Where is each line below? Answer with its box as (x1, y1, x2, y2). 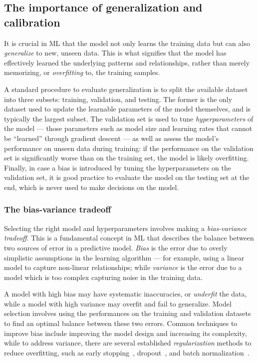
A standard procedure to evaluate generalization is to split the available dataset (4, 83, 248, 94)
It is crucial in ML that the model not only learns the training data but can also (4, 37, 250, 48)
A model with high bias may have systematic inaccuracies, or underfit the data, (4, 288, 247, 299)
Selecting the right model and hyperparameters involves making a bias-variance (4, 222, 247, 233)
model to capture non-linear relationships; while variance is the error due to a (4, 262, 242, 272)
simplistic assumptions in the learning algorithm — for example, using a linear (4, 252, 245, 262)
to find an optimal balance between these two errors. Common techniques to (4, 318, 238, 328)
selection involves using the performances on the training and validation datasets (4, 308, 251, 318)
